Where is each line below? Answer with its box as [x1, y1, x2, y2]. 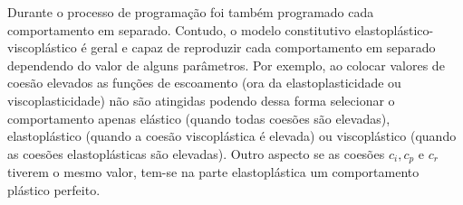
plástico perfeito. [7, 180, 101, 199]
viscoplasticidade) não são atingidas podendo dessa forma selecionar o [7, 90, 395, 109]
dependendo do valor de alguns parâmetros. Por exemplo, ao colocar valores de [7, 55, 445, 74]
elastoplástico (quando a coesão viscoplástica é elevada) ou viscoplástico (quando [7, 126, 457, 145]
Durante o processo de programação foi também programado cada [7, 3, 374, 21]
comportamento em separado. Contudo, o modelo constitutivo [7, 20, 352, 39]
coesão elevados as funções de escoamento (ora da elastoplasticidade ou [7, 73, 401, 92]
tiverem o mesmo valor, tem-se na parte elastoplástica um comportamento [7, 163, 420, 182]
